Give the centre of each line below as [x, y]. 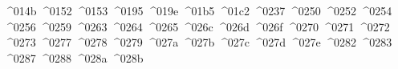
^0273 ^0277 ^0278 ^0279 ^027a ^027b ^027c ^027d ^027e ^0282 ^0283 [198, 42]
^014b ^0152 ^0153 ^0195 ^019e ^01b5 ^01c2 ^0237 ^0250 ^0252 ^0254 [198, 10]
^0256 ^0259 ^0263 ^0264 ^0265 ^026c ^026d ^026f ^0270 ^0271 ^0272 [197, 26]
